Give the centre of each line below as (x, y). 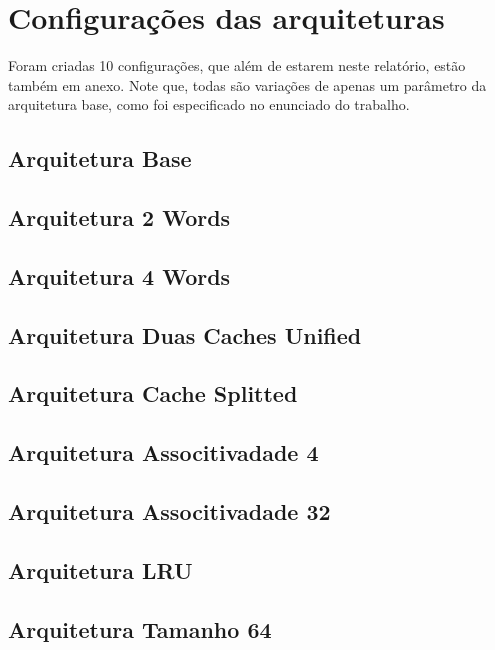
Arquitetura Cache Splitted (153, 393)
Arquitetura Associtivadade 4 (163, 452)
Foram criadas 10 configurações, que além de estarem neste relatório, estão (237, 65)
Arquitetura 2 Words (119, 217)
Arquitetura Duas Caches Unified (185, 334)
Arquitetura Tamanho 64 (140, 628)
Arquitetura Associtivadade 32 (169, 510)
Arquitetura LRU (100, 569)
